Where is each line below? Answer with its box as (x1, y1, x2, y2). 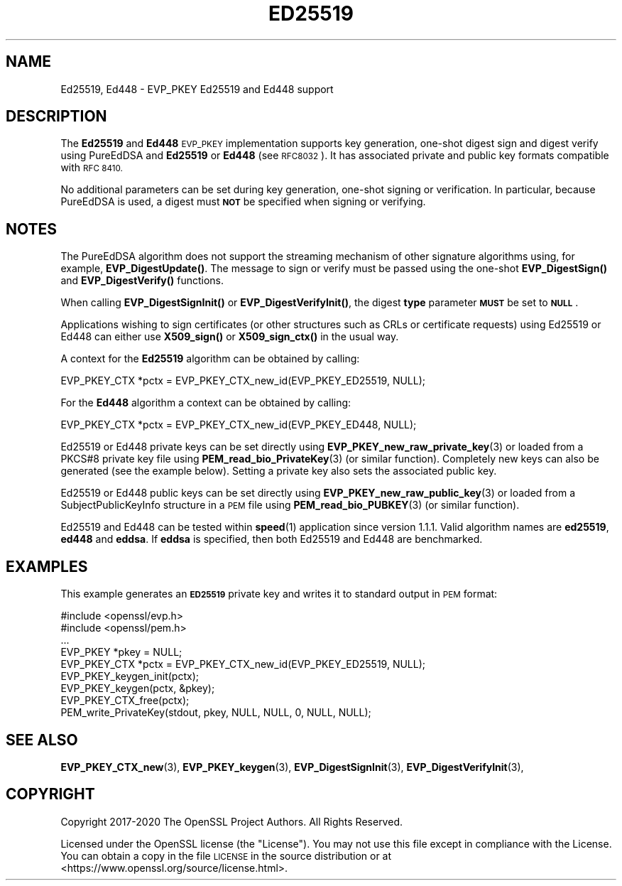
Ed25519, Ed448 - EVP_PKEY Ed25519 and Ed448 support (60, 82, 334, 95)
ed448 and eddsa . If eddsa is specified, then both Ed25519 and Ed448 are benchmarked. (60, 533, 483, 546)
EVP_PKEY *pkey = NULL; (60, 646, 182, 659)
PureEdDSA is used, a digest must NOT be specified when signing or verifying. (60, 195, 426, 208)
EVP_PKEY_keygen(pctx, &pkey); (60, 682, 215, 695)
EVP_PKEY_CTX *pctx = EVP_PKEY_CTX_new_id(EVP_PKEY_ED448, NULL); (60, 418, 417, 431)
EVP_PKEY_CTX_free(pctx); (60, 694, 190, 707)
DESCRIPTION (6, 107, 107, 126)
